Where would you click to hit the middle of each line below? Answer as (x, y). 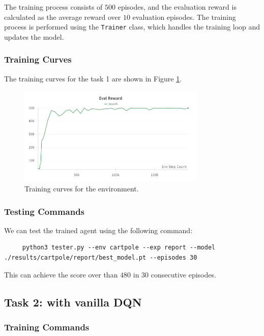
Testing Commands (45, 211)
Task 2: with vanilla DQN (73, 302)
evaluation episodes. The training (184, 17)
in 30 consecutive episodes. (174, 274)
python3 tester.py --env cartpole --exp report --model (119, 248)
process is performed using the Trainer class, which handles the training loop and (132, 27)
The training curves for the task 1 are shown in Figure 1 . (93, 78)
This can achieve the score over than (61, 274)
